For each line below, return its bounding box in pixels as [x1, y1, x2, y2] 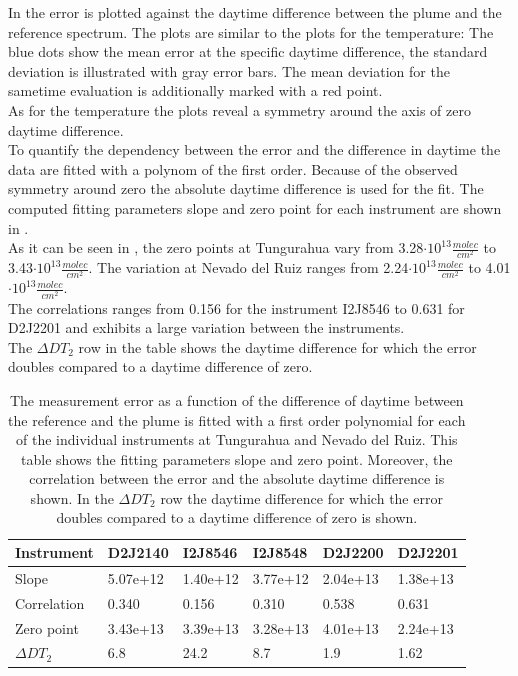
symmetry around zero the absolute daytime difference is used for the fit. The [8, 178, 484, 199]
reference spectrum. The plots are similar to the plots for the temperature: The [8, 21, 494, 42]
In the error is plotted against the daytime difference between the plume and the [8, 2, 502, 22]
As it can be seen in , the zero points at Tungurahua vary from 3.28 [8, 237, 424, 258]
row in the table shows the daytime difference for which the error [78, 336, 477, 357]
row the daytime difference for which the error [160, 487, 443, 508]
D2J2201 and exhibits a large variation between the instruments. [8, 317, 405, 338]
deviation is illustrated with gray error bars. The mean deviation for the [8, 60, 450, 81]
